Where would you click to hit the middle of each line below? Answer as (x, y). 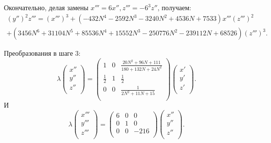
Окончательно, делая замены (46, 7)
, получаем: (174, 7)
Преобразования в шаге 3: (42, 53)
